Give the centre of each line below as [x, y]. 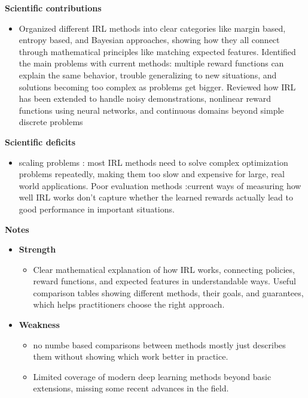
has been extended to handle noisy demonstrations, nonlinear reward [145, 98]
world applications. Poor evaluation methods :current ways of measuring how [160, 185]
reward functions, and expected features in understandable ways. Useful [164, 281]
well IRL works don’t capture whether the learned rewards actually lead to [156, 197]
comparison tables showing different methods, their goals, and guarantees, [168, 292]
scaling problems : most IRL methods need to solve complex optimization [153, 162]
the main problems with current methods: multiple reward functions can [151, 63]
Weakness [39, 325]
